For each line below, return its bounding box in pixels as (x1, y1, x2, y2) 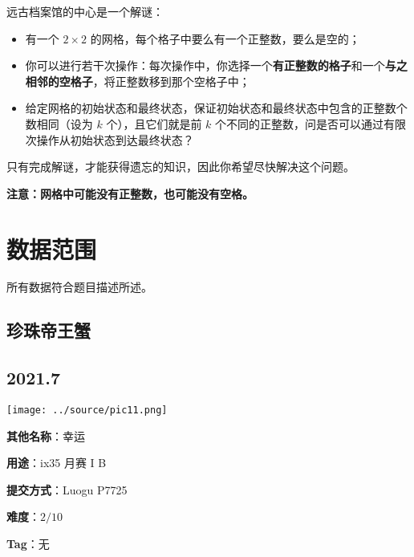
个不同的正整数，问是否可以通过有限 (215, 115, 407, 132)
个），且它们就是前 (106, 115, 202, 132)
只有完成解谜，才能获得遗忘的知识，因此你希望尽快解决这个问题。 (6, 158, 355, 175)
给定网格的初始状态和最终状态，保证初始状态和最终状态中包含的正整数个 (25, 100, 408, 116)
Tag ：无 (6, 535, 50, 552)
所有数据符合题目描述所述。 (6, 278, 152, 295)
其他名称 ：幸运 (6, 427, 85, 444)
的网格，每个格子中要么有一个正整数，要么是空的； (90, 30, 360, 47)
